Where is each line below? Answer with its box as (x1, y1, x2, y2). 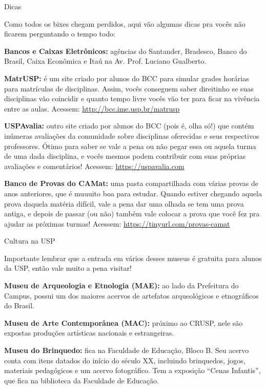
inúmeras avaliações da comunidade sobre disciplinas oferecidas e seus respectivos (4, 130, 259, 141)
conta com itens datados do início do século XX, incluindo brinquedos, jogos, (4, 355, 245, 365)
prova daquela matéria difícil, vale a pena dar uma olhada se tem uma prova (4, 198, 244, 209)
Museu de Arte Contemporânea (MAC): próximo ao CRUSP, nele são (4, 317, 243, 328)
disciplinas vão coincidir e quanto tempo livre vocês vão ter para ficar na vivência (4, 93, 260, 104)
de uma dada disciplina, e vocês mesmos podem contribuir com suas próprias (4, 151, 246, 161)
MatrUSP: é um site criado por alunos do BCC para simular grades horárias (4, 72, 249, 83)
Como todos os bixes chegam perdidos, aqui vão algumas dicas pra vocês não (4, 18, 245, 29)
